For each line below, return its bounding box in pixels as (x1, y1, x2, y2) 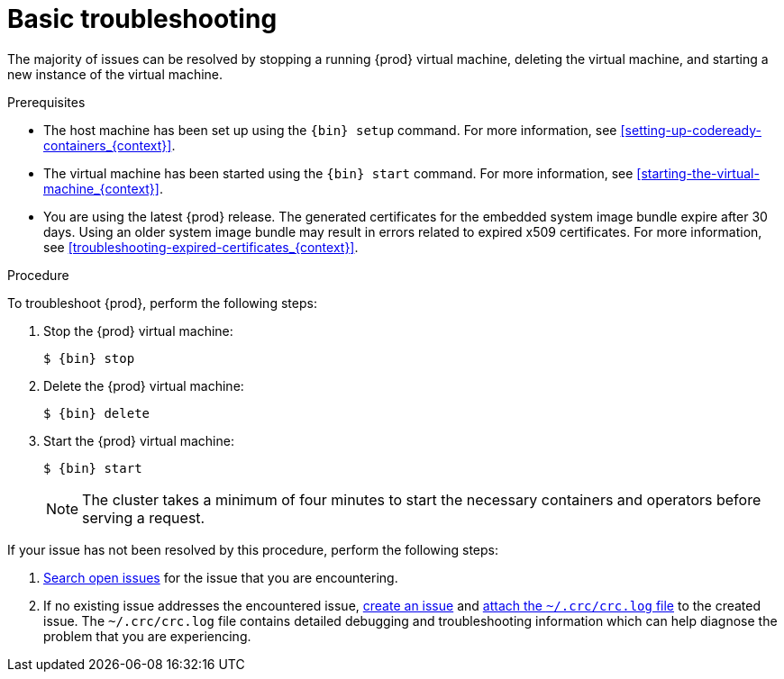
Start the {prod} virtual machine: (43, 432, 234, 448)
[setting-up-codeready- (620, 122, 761, 138)
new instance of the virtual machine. (7, 66, 223, 82)
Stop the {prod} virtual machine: (43, 322, 233, 339)
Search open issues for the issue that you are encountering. (43, 569, 398, 585)
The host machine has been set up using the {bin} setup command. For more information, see (43, 122, 617, 138)
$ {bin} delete (43, 405, 150, 421)
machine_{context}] (43, 180, 160, 196)
